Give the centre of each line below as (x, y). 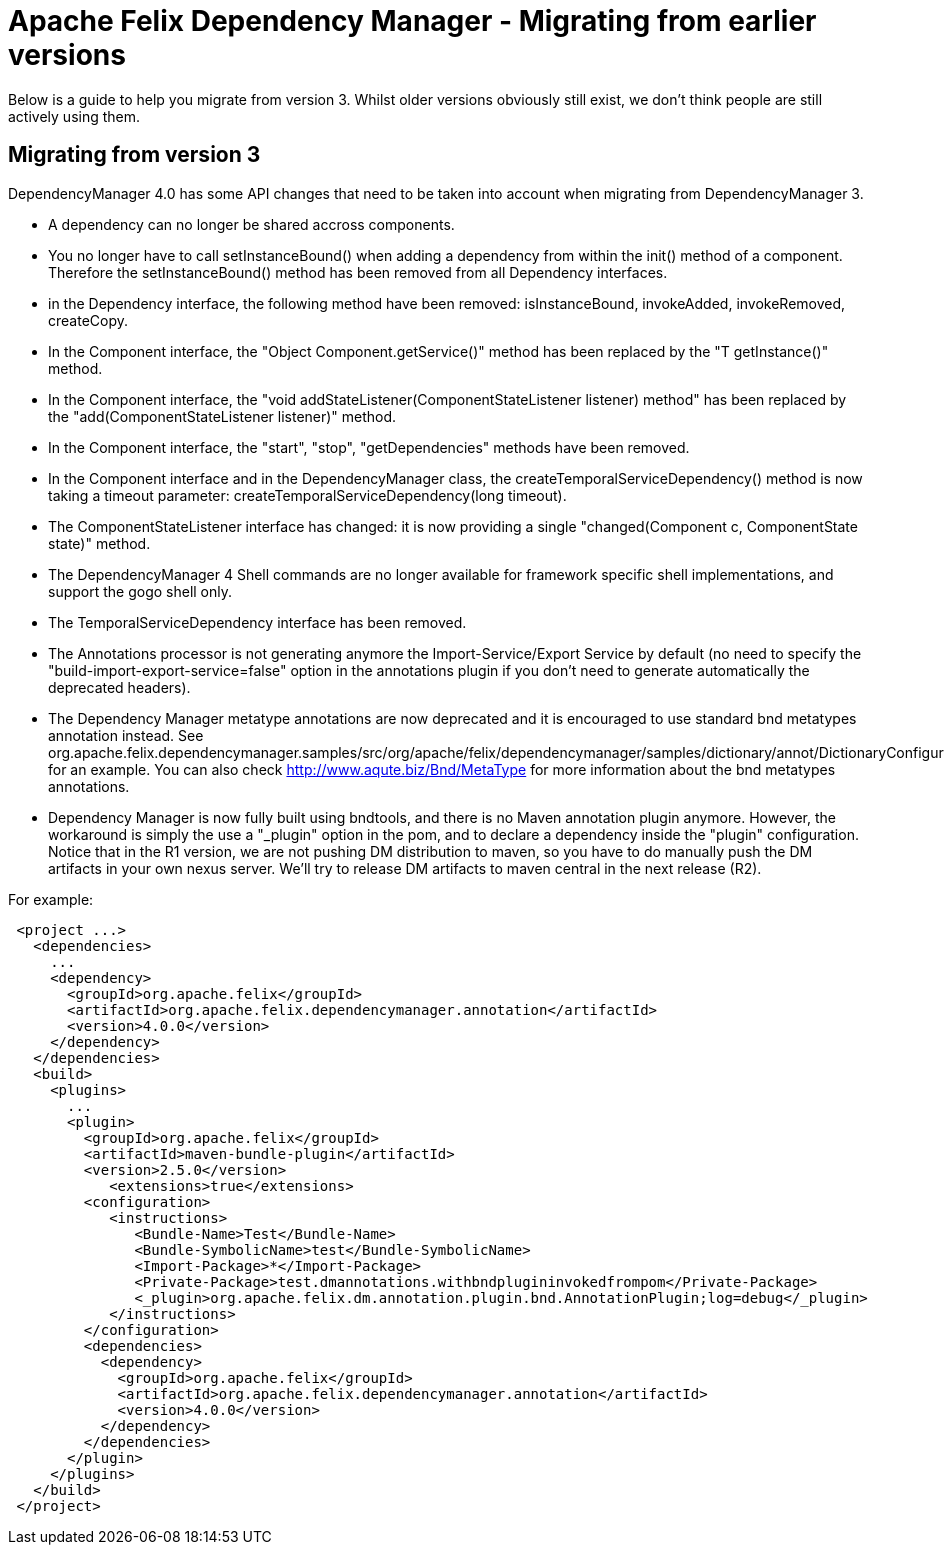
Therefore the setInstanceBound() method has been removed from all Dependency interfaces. (358, 272)
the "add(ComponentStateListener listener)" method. (222, 416)
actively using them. (74, 116)
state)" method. (99, 543)
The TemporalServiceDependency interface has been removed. (257, 622)
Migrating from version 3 (134, 155)
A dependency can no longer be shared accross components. (251, 224)
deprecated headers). (119, 687)
